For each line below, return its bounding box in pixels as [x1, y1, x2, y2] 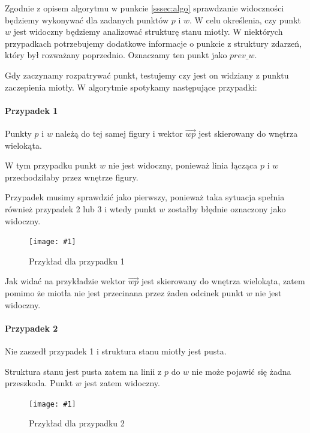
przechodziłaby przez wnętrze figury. [5, 170, 139, 183]
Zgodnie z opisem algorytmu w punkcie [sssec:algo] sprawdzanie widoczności [5, 2, 284, 14]
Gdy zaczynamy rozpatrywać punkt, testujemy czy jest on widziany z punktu [5, 68, 289, 81]
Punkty [5, 127, 32, 139]
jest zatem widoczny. [84, 377, 160, 389]
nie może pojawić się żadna [191, 365, 291, 377]
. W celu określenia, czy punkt [189, 13, 301, 26]
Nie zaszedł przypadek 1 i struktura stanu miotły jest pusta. [5, 344, 227, 357]
